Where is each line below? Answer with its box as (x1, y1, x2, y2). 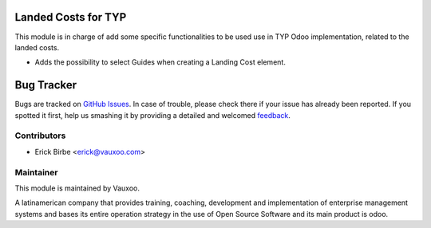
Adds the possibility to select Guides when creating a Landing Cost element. (34, 57, 287, 67)
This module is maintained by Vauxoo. (14, 183, 140, 193)
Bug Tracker (14, 78, 77, 92)
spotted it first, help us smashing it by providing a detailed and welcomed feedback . (14, 110, 291, 120)
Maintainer (14, 167, 58, 178)
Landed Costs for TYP (14, 10, 127, 24)
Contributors (14, 130, 66, 141)
